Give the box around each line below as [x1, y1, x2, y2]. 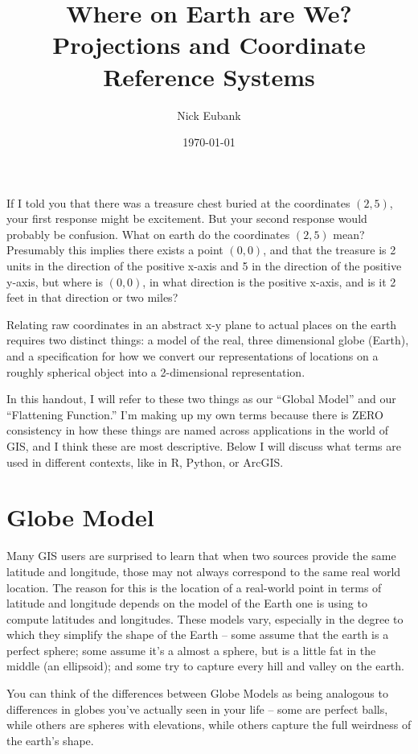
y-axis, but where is [6, 273, 103, 290]
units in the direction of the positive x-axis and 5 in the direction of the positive [6, 258, 402, 274]
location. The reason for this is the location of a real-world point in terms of [6, 579, 382, 595]
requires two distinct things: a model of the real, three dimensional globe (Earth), [6, 332, 409, 348]
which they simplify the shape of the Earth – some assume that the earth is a [6, 626, 389, 643]
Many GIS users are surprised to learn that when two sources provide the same [6, 547, 396, 564]
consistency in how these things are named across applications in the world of [6, 422, 389, 439]
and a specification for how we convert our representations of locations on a [6, 348, 379, 365]
